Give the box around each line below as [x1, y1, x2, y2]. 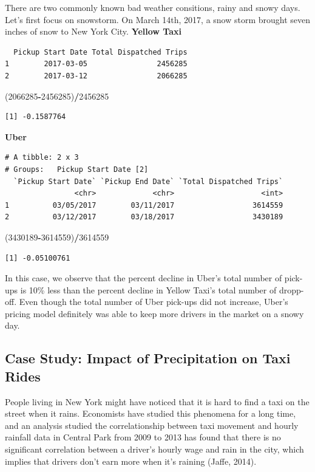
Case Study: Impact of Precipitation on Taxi [5, 349, 291, 368]
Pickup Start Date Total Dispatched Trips [13, 47, 188, 56]
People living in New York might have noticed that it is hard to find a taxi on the [5, 395, 310, 408]
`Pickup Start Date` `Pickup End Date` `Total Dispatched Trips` [13, 177, 283, 186]
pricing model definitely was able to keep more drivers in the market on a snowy [5, 307, 304, 320]
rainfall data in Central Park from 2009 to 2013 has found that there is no [5, 431, 281, 443]
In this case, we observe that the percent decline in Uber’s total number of [5, 272, 282, 284]
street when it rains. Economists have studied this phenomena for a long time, [5, 407, 296, 420]
